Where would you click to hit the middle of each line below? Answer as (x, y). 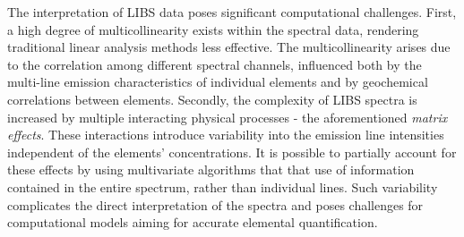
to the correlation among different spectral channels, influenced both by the (215, 64)
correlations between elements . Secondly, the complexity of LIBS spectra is (212, 99)
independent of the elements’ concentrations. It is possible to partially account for (232, 152)
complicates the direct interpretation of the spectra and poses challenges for (215, 204)
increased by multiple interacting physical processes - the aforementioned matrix (228, 117)
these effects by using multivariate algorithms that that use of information (211, 169)
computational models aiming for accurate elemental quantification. (193, 222)
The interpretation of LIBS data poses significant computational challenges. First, (232, 12)
